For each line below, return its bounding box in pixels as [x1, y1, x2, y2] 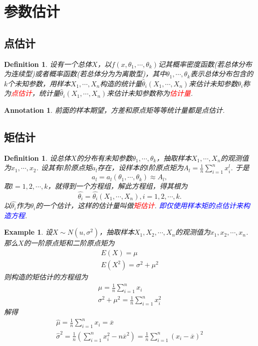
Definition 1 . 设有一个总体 [4, 58, 92, 69]
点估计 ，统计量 [11, 88, 60, 98]
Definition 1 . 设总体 [4, 152, 71, 163]
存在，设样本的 [97, 162, 147, 173]
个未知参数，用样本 [7, 78, 71, 88]
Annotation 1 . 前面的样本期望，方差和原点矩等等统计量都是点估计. [4, 104, 225, 115]
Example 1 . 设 [4, 227, 53, 237]
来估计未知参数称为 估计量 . [107, 88, 193, 98]
